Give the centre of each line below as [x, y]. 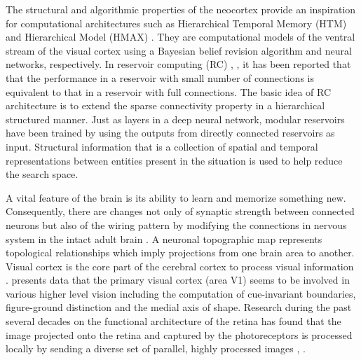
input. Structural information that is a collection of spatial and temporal [162, 146]
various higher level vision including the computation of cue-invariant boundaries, [181, 293]
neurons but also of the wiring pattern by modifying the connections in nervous [176, 224]
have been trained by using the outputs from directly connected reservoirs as [170, 133]
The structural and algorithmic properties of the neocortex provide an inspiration [181, 9]
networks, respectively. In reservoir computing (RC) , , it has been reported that [178, 64]
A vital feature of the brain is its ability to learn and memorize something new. [176, 197]
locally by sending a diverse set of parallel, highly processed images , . [156, 348]
